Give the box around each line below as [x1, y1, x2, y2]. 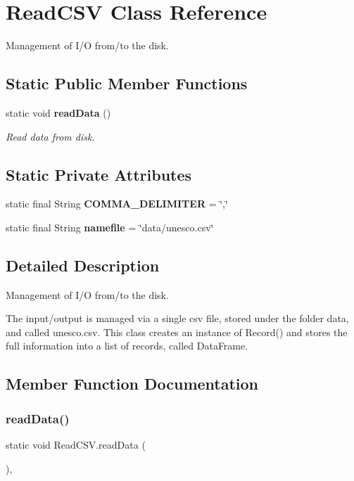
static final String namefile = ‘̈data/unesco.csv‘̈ [6, 219, 214, 234]
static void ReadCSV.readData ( [6, 437, 146, 452]
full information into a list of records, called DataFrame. [6, 338, 248, 353]
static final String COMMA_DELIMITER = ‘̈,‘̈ [6, 196, 228, 211]
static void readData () [6, 105, 111, 120]
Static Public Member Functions [6, 72, 248, 94]
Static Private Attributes [6, 163, 192, 185]
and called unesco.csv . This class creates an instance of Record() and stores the [6, 324, 348, 339]
